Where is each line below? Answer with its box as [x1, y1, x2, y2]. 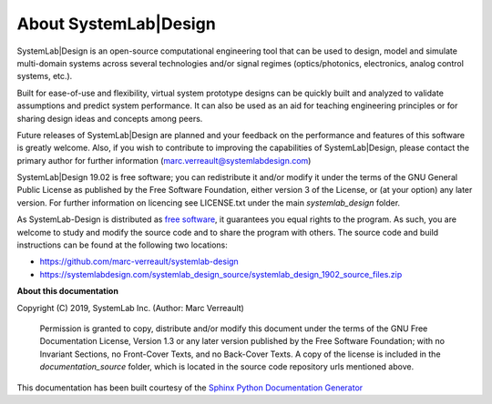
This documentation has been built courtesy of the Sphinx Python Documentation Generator [16, 382, 364, 393]
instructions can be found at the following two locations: [16, 239, 228, 250]
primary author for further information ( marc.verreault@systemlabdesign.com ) [16, 155, 312, 166]
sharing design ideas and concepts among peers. [16, 113, 203, 124]
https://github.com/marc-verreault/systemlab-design [39, 256, 239, 268]
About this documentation [16, 286, 118, 297]
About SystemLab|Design [16, 14, 216, 34]
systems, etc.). [16, 71, 73, 82]
